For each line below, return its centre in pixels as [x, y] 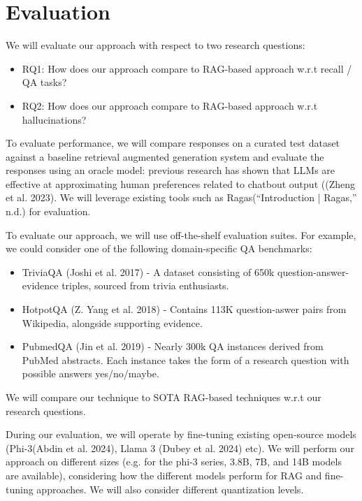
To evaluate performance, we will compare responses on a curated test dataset [173, 143]
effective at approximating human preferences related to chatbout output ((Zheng [180, 183]
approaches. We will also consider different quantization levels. [170, 489]
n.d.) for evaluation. [48, 211]
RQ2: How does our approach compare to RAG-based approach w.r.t [170, 105]
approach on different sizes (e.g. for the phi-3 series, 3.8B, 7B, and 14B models [174, 462]
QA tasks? [44, 82]
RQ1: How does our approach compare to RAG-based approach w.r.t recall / [187, 68]
